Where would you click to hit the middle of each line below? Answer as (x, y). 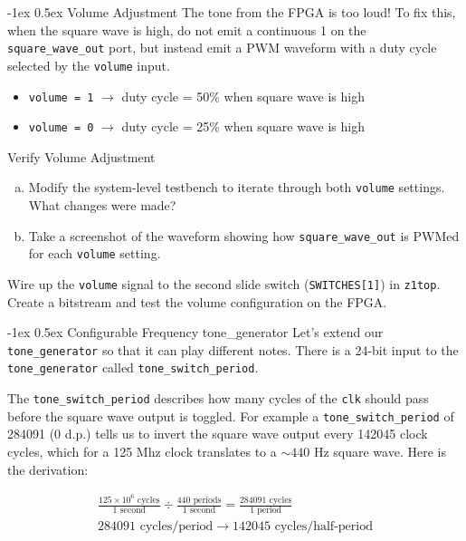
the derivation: (48, 469)
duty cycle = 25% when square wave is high (243, 126)
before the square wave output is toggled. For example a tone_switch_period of (231, 415)
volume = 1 (61, 97)
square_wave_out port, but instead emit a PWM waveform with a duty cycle (222, 48)
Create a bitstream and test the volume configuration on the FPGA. (197, 301)
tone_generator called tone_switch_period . (133, 367)
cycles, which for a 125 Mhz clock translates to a (142, 452)
